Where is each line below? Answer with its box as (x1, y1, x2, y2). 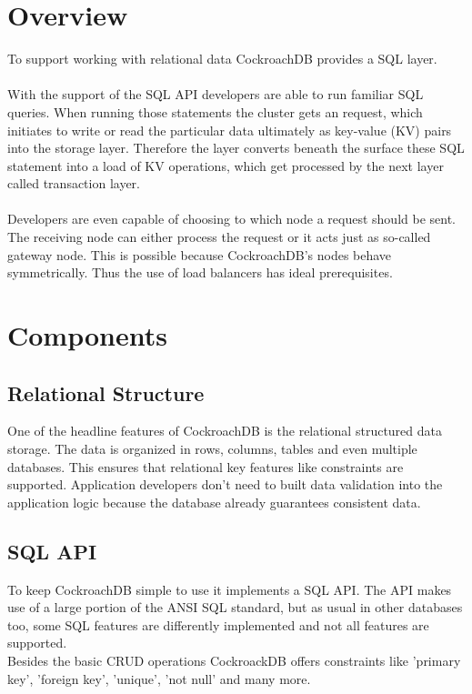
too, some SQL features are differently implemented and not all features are (7, 615, 429, 634)
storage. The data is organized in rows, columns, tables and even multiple (7, 439, 417, 458)
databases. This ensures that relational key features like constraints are (7, 457, 404, 476)
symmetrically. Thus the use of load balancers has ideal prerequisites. (7, 263, 393, 282)
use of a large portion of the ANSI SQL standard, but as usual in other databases (7, 598, 463, 617)
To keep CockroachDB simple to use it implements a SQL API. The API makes (7, 579, 452, 598)
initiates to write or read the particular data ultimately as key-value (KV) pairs (7, 120, 452, 139)
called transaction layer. (7, 174, 140, 193)
